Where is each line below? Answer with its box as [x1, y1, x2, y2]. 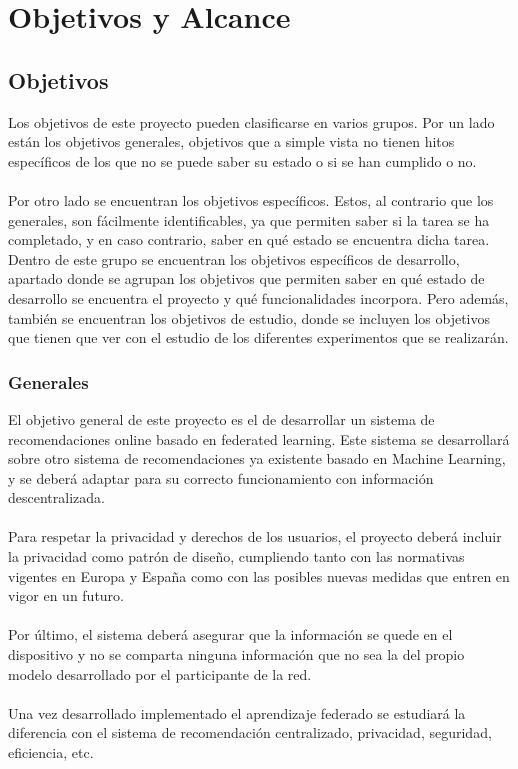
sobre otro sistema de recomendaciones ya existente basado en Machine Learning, [8, 448, 506, 469]
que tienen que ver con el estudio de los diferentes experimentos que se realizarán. [8, 327, 509, 348]
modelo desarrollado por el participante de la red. [8, 663, 312, 684]
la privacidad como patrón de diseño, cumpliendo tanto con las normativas [8, 546, 465, 567]
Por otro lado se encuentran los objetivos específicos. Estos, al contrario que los [8, 189, 494, 210]
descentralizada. [8, 487, 105, 508]
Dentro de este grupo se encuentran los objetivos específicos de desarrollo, [8, 248, 460, 269]
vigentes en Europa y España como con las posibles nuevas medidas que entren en [8, 565, 510, 586]
